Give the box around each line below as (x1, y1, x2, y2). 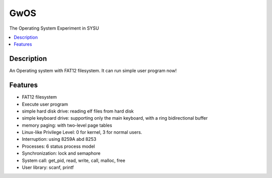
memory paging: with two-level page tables (22, 122, 112, 128)
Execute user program (22, 101, 68, 107)
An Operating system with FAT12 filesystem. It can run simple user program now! (9, 68, 177, 74)
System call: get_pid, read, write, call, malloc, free (22, 157, 125, 163)
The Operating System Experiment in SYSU (9, 25, 99, 31)
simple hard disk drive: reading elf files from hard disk (22, 108, 134, 114)
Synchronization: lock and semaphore (22, 150, 101, 156)
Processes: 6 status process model (22, 143, 95, 149)
